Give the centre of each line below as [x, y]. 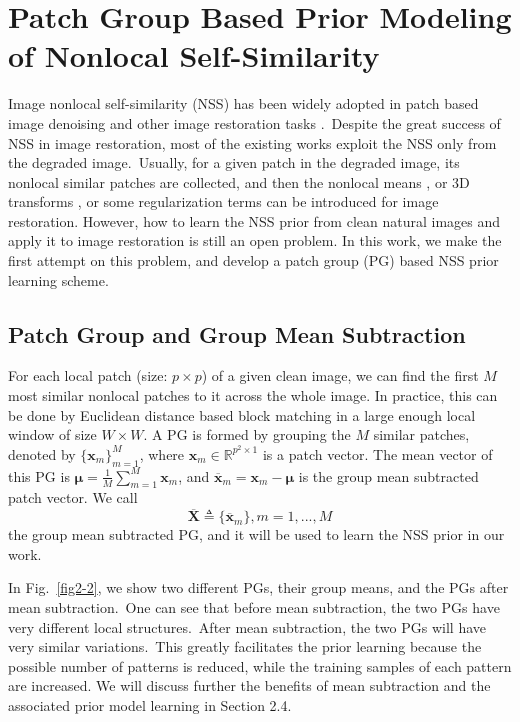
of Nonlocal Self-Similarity [194, 55]
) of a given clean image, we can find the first [340, 375]
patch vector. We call [73, 497]
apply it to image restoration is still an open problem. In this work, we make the [255, 240]
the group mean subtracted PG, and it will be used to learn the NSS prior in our [256, 534]
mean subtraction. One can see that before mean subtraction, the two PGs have [254, 607]
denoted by [42, 453]
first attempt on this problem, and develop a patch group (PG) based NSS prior [253, 260]
